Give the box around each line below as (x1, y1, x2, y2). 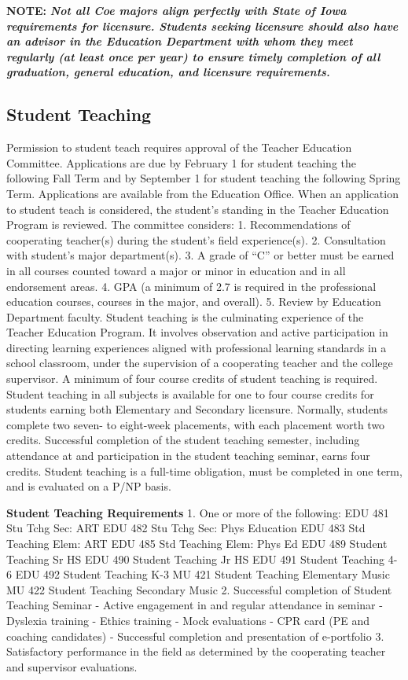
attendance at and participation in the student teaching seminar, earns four (6, 447, 370, 464)
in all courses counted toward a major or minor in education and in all (6, 262, 346, 278)
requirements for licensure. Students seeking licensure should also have (6, 17, 399, 34)
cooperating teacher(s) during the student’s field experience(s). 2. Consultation (6, 231, 386, 248)
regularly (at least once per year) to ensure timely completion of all (6, 48, 380, 64)
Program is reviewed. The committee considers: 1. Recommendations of (6, 216, 351, 233)
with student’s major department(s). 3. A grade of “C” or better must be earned (6, 247, 395, 263)
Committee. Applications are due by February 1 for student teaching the (6, 154, 357, 171)
